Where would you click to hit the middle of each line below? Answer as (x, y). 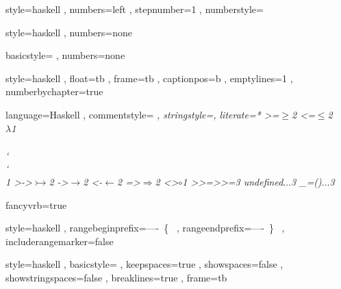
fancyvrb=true (36, 204)
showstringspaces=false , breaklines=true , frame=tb (116, 277)
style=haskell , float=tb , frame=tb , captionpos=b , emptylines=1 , (149, 78)
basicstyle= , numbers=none (65, 55)
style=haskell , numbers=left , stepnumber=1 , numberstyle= (135, 9)
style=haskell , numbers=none (69, 32)
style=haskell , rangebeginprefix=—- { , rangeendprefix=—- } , (145, 228)
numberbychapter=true (54, 91)
